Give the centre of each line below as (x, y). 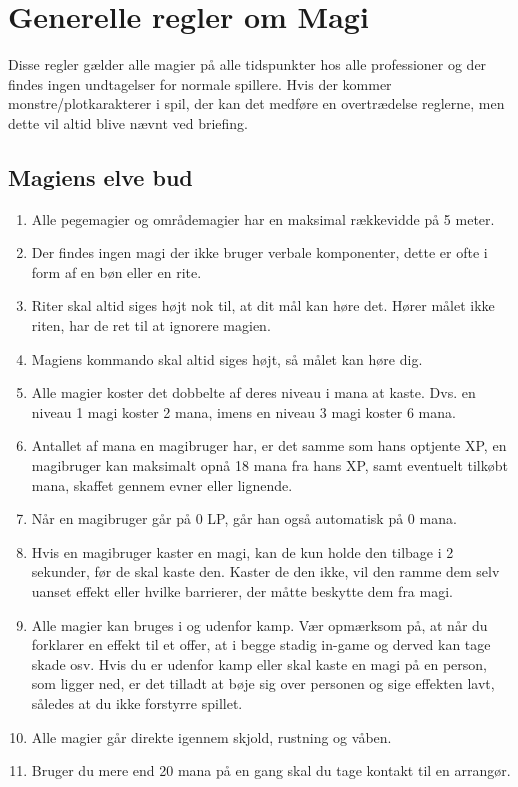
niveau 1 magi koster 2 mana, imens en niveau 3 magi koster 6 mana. (243, 411)
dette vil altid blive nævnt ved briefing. (128, 122)
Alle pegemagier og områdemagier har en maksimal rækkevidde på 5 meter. (263, 218)
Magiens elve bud (100, 176)
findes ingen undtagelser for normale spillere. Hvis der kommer (200, 83)
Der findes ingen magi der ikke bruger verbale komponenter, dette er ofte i (259, 252)
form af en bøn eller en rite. (116, 271)
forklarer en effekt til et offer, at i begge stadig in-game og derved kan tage (261, 644)
